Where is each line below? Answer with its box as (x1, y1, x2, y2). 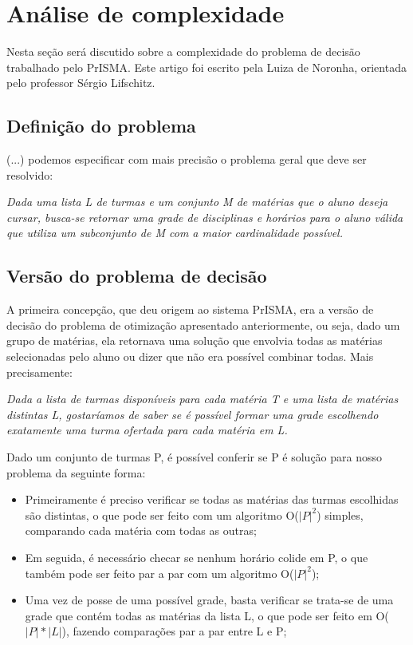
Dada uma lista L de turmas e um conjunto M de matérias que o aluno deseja (6, 193, 388, 210)
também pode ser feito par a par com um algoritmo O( (25, 564, 294, 581)
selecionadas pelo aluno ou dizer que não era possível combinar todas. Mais (6, 348, 374, 365)
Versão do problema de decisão (6, 263, 267, 288)
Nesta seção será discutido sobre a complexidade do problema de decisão (6, 43, 360, 60)
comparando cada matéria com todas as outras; (25, 522, 257, 539)
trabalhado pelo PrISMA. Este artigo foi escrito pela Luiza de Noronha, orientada (6, 58, 407, 75)
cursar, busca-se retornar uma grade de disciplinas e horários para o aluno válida (6, 208, 403, 225)
